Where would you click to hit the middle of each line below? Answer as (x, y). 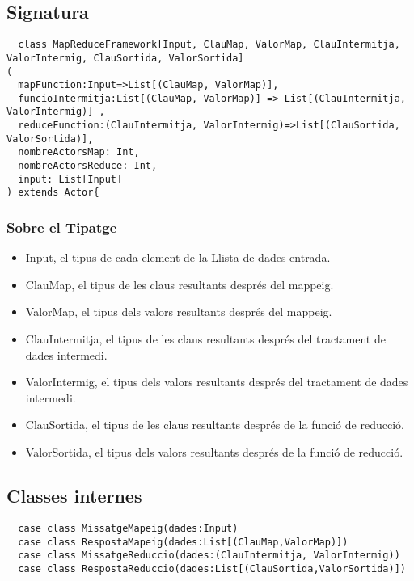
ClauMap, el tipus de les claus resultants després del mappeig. (180, 284)
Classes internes (74, 496)
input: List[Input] (70, 179)
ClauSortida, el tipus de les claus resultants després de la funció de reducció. (215, 425)
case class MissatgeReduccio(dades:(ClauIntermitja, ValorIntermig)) (209, 556)
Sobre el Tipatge (62, 227)
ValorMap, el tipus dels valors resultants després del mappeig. (179, 312)
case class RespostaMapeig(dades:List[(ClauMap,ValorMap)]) (183, 542)
